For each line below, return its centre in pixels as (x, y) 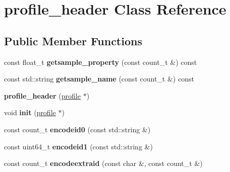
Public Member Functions (73, 40)
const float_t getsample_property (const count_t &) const (101, 62)
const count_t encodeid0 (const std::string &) (77, 129)
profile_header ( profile (42, 95)
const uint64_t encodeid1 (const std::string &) (78, 146)
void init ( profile (30, 112)
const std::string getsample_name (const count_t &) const (99, 79)
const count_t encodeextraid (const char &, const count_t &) (103, 163)
